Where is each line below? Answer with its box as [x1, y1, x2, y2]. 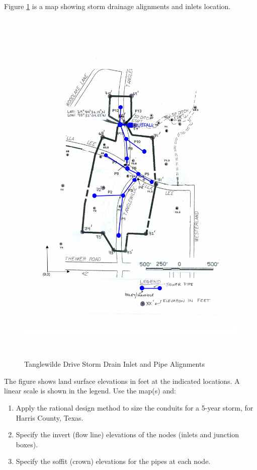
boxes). [16, 439, 38, 449]
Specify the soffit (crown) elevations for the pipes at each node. [16, 456, 211, 466]
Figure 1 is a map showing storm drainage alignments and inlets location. [4, 1, 231, 11]
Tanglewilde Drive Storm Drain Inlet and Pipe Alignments [24, 359, 205, 369]
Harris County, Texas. [16, 412, 83, 423]
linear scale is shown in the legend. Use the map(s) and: [4, 385, 176, 396]
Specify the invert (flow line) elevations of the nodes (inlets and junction [16, 429, 239, 440]
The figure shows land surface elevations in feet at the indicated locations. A [4, 375, 240, 386]
